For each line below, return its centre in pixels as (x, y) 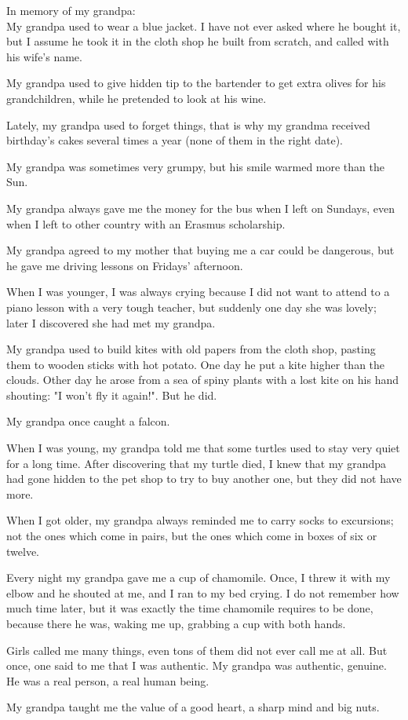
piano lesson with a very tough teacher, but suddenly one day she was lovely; (191, 307)
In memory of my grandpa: (71, 10)
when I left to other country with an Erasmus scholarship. (146, 223)
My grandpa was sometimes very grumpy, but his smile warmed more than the (195, 166)
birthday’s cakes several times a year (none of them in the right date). (175, 140)
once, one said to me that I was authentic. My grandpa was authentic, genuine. (197, 665)
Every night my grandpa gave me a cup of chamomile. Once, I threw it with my (199, 577)
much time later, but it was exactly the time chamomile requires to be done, (190, 608)
